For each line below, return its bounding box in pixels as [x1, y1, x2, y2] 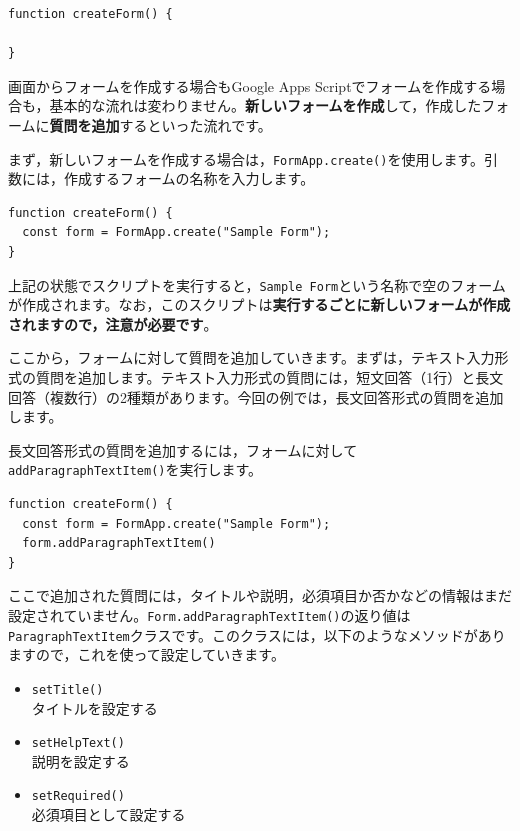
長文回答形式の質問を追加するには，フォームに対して [8, 439, 358, 460]
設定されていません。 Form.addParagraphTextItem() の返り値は [8, 605, 411, 626]
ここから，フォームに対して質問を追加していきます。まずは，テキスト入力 [8, 347, 495, 368]
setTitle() [31, 682, 104, 697]
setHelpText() [31, 736, 125, 751]
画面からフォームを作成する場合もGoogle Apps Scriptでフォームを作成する [8, 75, 492, 96]
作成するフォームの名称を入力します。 [63, 168, 315, 189]
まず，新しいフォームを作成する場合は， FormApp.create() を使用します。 [8, 148, 485, 169]
